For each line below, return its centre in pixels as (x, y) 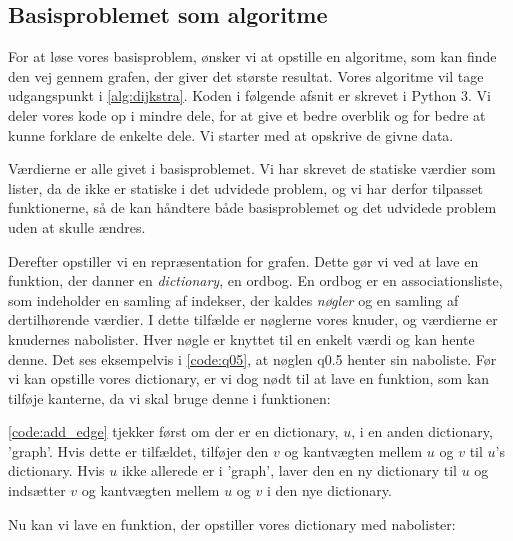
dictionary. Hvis (56, 470)
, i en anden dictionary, (422, 431)
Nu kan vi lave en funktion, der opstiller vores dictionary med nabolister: (232, 523)
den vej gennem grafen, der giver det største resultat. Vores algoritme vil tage (246, 75)
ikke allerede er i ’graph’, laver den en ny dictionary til (289, 470)
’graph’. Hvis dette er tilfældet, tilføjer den (138, 450)
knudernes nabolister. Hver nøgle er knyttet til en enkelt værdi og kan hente (241, 338)
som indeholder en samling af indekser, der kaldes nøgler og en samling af (233, 299)
